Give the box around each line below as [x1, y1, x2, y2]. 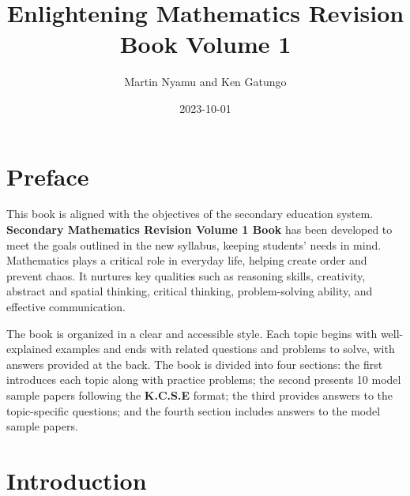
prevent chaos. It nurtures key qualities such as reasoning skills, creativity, [6, 267, 366, 284]
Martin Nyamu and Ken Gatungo [124, 73, 287, 90]
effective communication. [6, 299, 126, 314]
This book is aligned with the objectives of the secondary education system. [6, 205, 374, 222]
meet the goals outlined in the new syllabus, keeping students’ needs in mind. [6, 236, 382, 253]
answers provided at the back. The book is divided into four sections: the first [6, 355, 383, 372]
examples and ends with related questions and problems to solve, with [55, 340, 395, 357]
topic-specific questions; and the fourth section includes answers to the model [6, 402, 381, 419]
